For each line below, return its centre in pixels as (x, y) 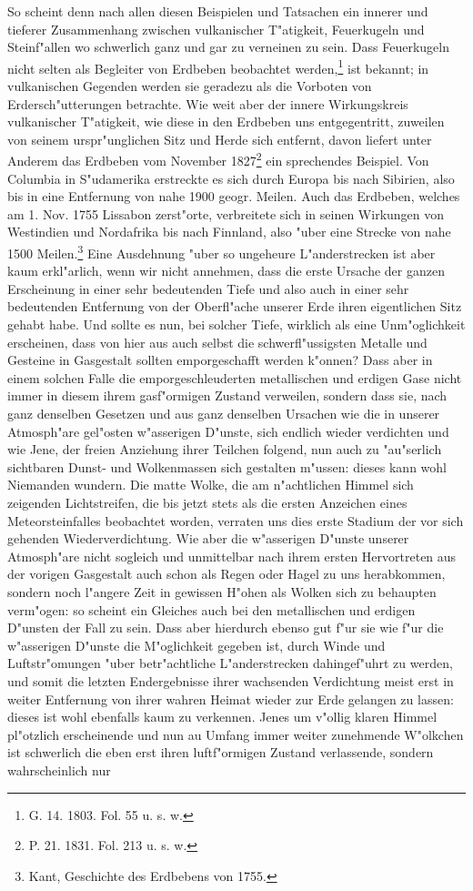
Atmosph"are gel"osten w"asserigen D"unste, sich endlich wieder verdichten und (228, 431)
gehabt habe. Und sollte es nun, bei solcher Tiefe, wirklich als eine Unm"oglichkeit (236, 324)
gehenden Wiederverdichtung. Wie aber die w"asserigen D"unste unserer (208, 538)
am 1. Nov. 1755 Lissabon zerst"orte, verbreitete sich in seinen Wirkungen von (226, 213)
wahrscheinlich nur (59, 769)
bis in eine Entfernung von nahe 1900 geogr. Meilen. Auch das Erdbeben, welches (234, 196)
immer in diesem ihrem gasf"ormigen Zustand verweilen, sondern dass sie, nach (227, 395)
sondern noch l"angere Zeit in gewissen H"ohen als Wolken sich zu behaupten (222, 591)
